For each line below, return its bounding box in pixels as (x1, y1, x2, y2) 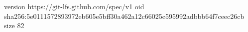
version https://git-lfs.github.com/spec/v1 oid (4, 1, 144, 11)
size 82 (4, 20, 24, 31)
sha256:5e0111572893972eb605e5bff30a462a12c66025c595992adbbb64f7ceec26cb (4, 11, 245, 21)
